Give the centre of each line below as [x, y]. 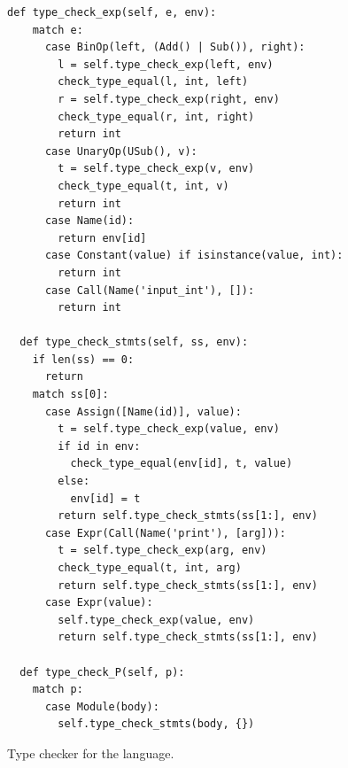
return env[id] [102, 238]
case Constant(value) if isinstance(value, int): [194, 256]
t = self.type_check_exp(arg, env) [162, 551]
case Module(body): [102, 706]
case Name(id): [89, 221]
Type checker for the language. [91, 752]
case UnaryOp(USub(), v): [121, 151]
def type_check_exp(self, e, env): [112, 12]
